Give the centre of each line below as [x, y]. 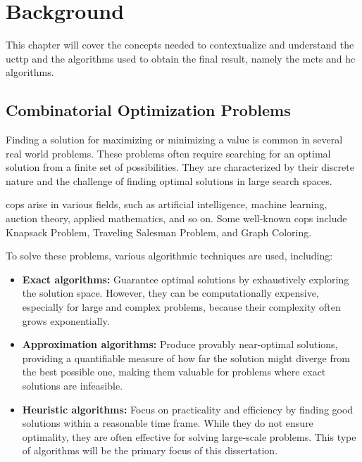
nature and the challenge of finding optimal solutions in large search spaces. [169, 180]
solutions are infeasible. [73, 386]
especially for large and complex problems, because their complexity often [181, 307]
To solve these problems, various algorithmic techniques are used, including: [169, 256]
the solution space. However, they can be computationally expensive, [170, 293]
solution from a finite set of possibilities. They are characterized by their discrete [180, 167]
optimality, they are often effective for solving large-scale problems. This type [189, 436]
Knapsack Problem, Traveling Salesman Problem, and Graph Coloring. [159, 232]
